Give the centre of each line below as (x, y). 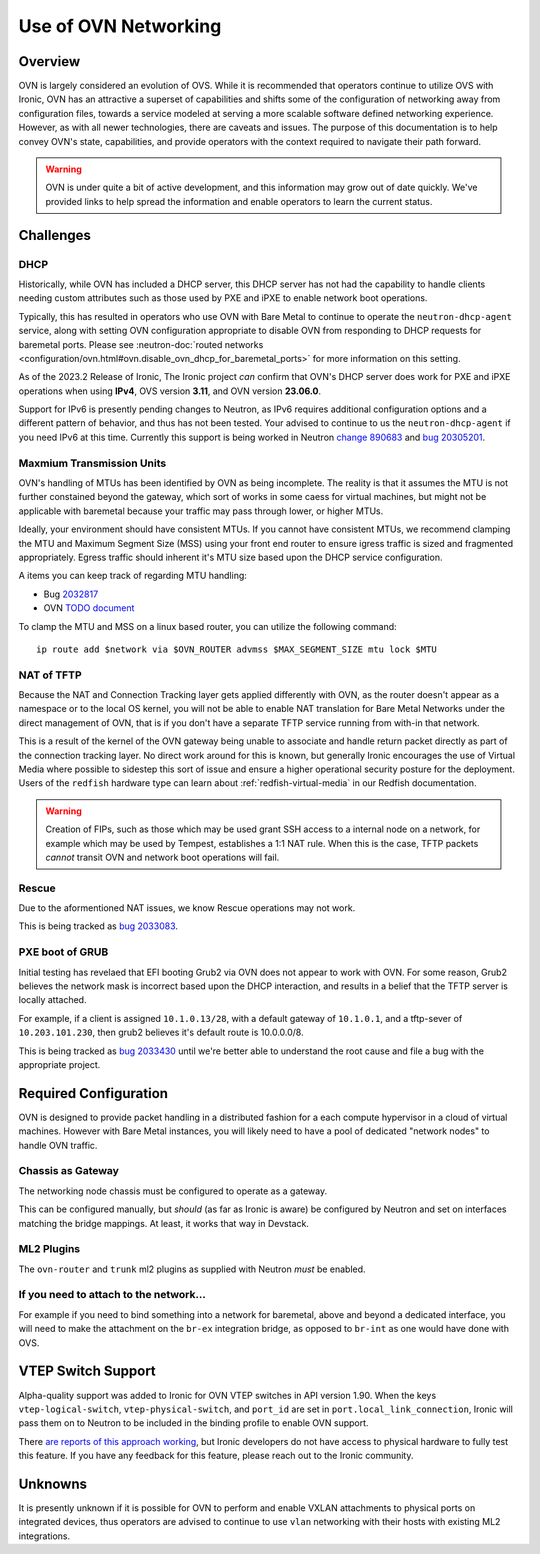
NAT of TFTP (50, 675)
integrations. (44, 1536)
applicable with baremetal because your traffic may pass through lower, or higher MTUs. (201, 511)
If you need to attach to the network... (112, 1295)
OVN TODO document (89, 608)
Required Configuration (93, 1093)
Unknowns (52, 1483)
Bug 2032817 (71, 594)
